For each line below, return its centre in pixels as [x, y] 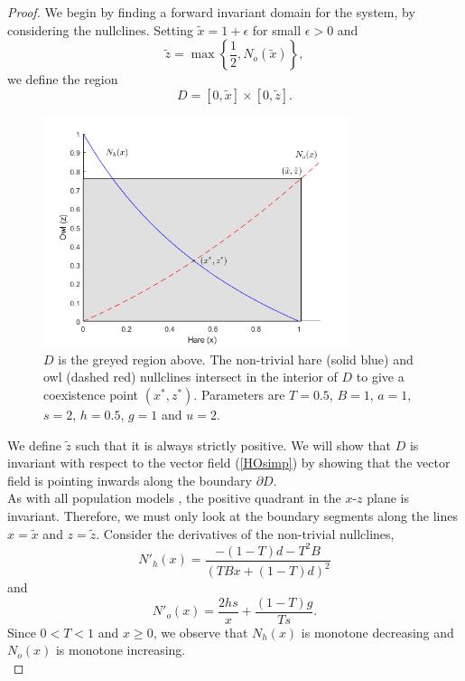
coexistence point [91, 394]
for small [277, 29]
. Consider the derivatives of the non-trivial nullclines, [245, 533]
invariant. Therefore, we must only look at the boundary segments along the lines [233, 515]
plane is [388, 498]
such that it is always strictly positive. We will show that [233, 445]
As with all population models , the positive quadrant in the [174, 498]
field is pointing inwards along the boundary [130, 480]
